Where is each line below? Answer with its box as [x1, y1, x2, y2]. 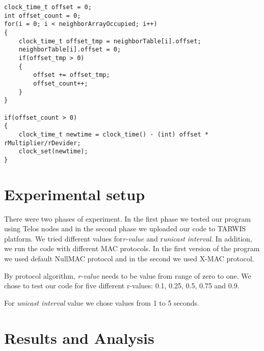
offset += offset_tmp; [33, 71, 110, 79]
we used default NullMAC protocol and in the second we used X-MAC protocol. [4, 253, 254, 263]
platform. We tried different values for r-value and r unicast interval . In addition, [4, 233, 252, 244]
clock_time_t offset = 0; [4, 4, 92, 11]
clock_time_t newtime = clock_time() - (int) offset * [18, 130, 208, 138]
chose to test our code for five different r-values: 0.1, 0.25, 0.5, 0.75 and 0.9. [4, 280, 240, 291]
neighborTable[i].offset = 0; [18, 46, 121, 53]
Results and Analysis [4, 327, 154, 348]
